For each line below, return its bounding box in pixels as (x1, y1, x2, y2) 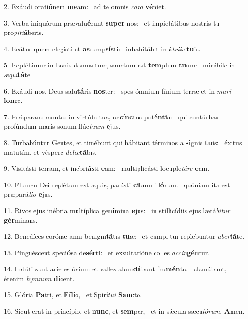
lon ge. (4, 95, 23, 105)
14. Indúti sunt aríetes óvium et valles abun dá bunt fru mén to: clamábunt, (4, 264, 227, 274)
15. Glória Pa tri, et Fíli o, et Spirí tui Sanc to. (4, 289, 142, 300)
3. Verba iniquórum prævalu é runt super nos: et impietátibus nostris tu (4, 17, 220, 28)
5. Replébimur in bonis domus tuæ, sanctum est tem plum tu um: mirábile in (4, 60, 235, 70)
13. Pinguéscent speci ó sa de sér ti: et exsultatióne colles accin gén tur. (4, 247, 210, 257)
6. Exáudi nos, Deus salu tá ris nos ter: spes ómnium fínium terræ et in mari (4, 85, 231, 96)
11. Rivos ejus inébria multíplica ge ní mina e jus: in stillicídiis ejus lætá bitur (4, 205, 230, 215)
